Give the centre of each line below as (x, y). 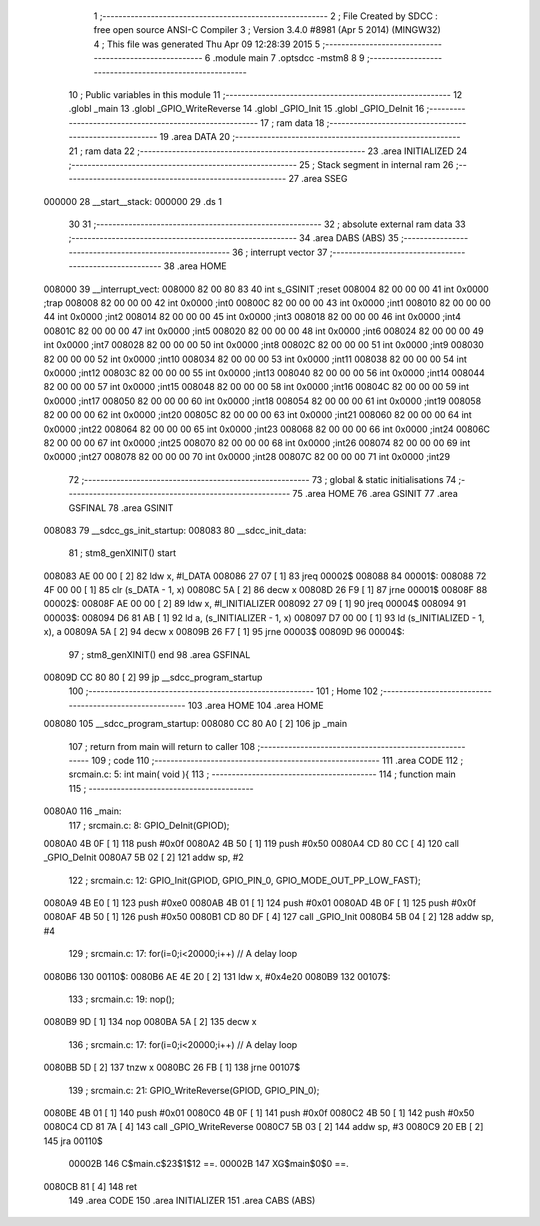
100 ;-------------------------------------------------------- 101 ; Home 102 (223, 691)
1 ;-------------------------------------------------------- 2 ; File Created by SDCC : (266, 16)
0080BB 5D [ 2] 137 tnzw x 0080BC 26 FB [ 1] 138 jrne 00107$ (171, 1067)
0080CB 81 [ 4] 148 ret (90, 1186)
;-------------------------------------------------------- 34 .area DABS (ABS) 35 (233, 238)
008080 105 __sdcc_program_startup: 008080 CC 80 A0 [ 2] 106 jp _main (195, 724)
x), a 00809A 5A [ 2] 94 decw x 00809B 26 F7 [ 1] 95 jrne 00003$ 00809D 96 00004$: (224, 632)
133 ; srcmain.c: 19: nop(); (121, 999)
